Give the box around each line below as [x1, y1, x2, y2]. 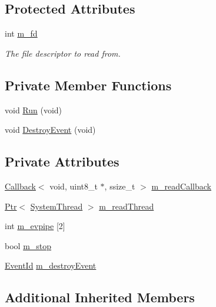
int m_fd [5, 27, 38, 40]
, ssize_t [104, 179, 135, 192]
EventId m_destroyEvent [5, 259, 97, 272]
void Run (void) [5, 103, 62, 116]
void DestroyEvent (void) [5, 123, 96, 136]
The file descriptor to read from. [5, 47, 121, 59]
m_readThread [99, 200, 154, 212]
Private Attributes [5, 152, 119, 171]
